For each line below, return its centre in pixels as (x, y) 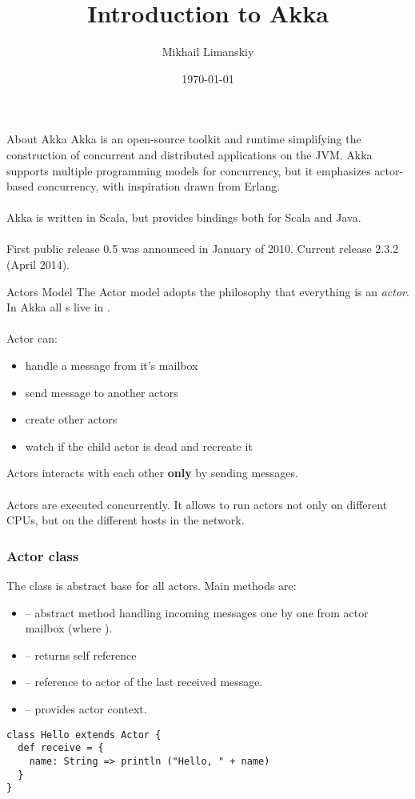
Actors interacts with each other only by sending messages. (152, 473)
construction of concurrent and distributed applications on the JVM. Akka (190, 154)
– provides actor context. (86, 708)
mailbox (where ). (69, 628)
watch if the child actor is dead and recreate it (139, 446)
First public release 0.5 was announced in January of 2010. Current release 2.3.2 (203, 249)
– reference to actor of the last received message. (144, 682)
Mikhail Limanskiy (208, 52)
